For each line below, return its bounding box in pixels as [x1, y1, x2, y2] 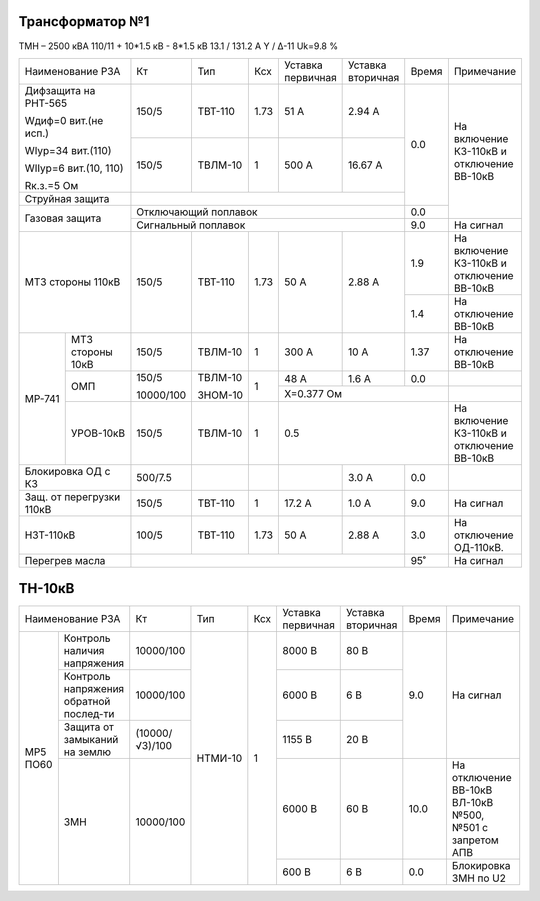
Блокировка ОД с [24, 464, 111, 478]
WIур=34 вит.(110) [24, 143, 112, 157]
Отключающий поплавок [136, 205, 258, 219]
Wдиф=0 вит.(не [24, 113, 104, 127]
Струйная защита [24, 191, 110, 205]
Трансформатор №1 [18, 13, 150, 30]
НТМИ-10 [196, 751, 243, 765]
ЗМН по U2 [451, 871, 507, 885]
